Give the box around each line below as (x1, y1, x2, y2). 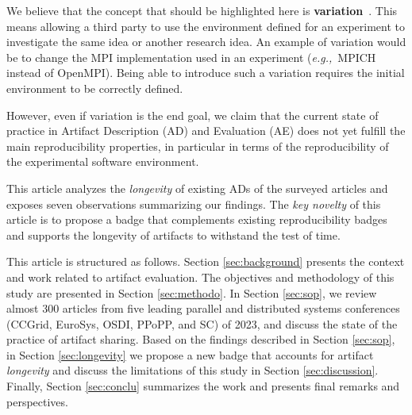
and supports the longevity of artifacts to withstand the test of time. (6, 226, 341, 243)
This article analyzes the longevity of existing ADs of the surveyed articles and (6, 179, 388, 196)
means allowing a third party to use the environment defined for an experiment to (6, 17, 406, 34)
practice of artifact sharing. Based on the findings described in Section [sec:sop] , (6, 331, 395, 348)
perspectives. (6, 393, 68, 409)
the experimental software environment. (6, 153, 199, 170)
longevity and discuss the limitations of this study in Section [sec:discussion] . (6, 362, 379, 378)
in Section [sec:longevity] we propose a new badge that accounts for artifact (6, 346, 374, 363)
